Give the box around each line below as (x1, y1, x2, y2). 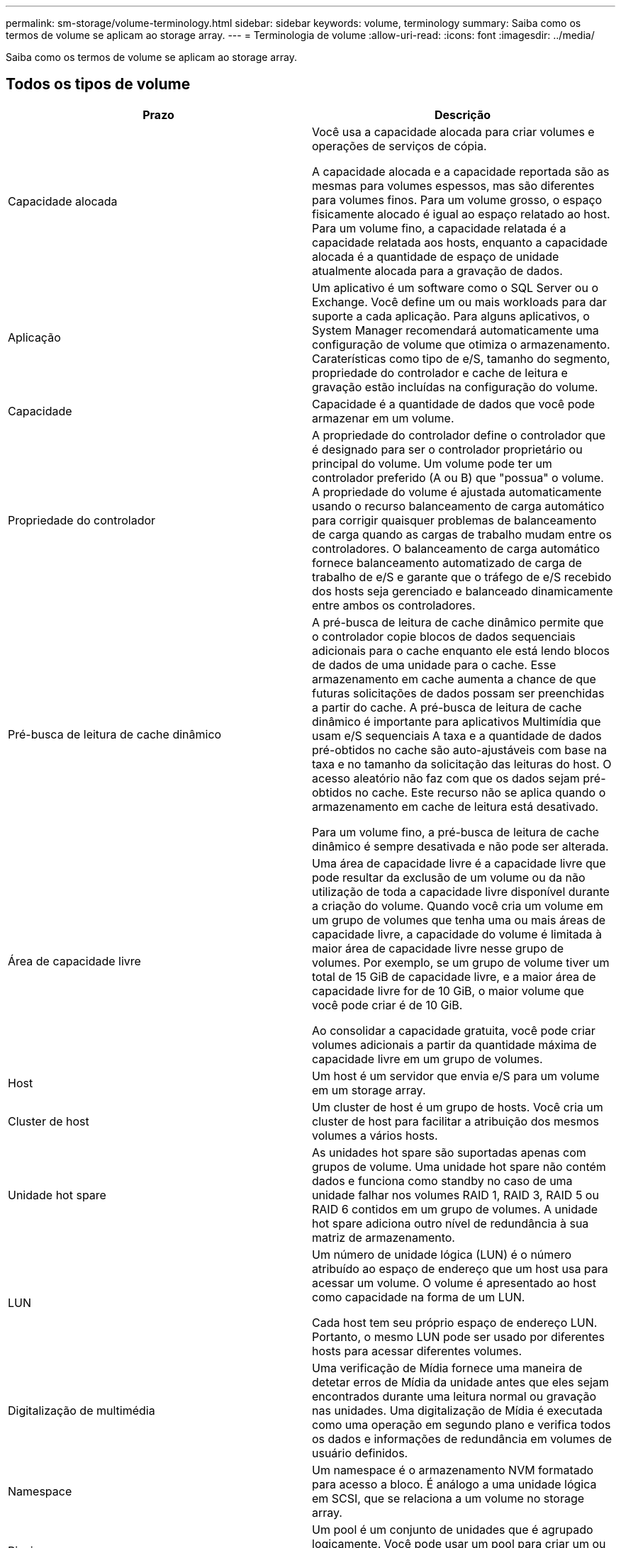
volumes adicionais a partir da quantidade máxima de (312, 1037, 597, 1052)
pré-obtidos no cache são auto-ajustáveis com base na (312, 742, 607, 757)
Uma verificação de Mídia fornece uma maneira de (312, 1360, 583, 1375)
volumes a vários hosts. (312, 1128, 438, 1143)
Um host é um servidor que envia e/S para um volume (312, 1068, 600, 1083)
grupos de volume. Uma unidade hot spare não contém (312, 1159, 606, 1174)
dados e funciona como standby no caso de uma (312, 1173, 573, 1188)
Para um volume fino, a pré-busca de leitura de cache (312, 824, 600, 839)
